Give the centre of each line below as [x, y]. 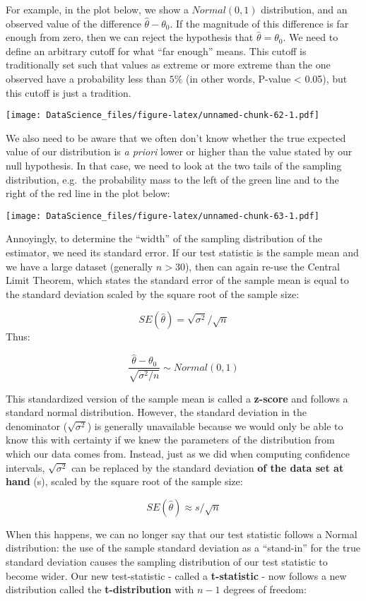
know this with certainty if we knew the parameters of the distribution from [170, 440]
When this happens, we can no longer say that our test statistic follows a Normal [182, 534]
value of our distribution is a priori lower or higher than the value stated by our [179, 151]
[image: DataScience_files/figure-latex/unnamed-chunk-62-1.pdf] [163, 115]
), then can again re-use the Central [262, 266]
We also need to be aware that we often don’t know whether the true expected [176, 137]
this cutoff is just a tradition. [69, 92]
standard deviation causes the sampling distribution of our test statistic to [167, 562]
